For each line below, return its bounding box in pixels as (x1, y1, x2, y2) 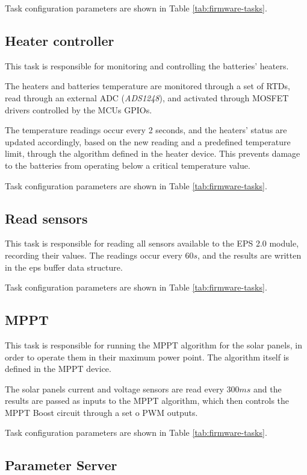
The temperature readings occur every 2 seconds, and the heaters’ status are (5, 124, 287, 136)
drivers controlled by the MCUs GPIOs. (5, 103, 152, 116)
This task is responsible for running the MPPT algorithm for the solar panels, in (5, 338, 302, 351)
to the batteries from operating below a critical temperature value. (5, 159, 250, 171)
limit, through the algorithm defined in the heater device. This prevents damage (5, 147, 300, 160)
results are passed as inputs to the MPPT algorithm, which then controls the (5, 394, 290, 407)
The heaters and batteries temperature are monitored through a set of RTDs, (5, 80, 290, 92)
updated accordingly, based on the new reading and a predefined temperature (5, 135, 291, 148)
